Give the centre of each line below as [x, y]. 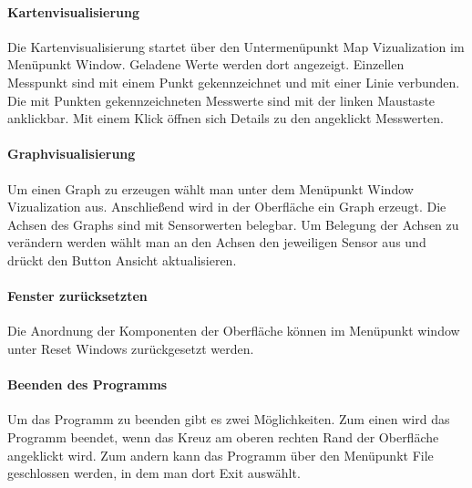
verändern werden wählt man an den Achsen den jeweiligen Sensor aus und [217, 242]
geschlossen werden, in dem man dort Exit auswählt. [154, 473]
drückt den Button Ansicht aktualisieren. [122, 260]
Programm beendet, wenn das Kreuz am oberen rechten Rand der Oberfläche [223, 436]
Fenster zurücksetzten [77, 296]
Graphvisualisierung [72, 154]
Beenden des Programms [87, 384]
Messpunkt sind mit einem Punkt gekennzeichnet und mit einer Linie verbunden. [234, 82]
